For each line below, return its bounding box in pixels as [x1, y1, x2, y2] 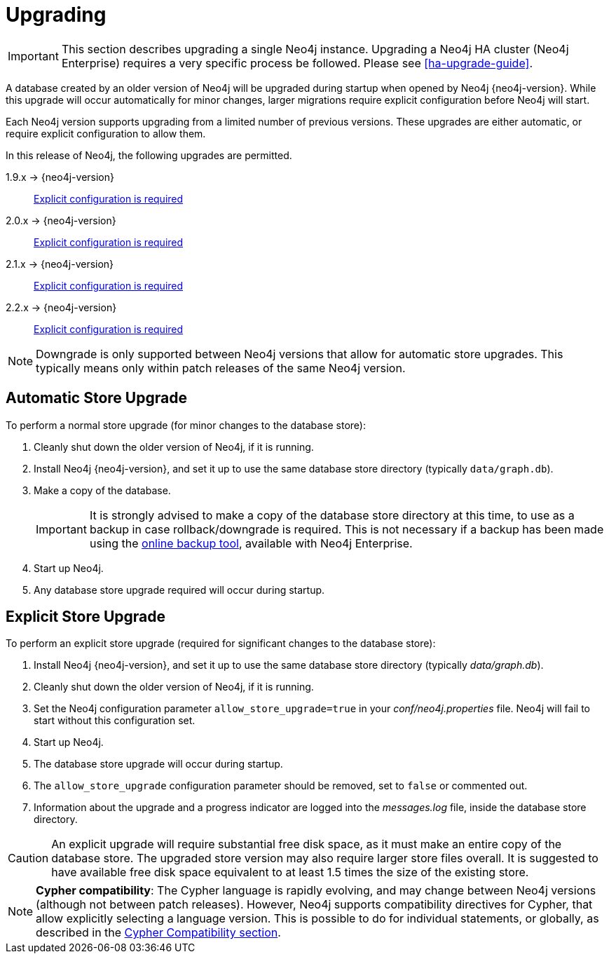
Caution [8, 851, 49, 866]
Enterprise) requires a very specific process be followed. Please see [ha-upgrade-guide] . [61, 55, 533, 70]
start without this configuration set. [34, 714, 196, 727]
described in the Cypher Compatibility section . [36, 925, 281, 940]
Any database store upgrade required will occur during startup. [34, 583, 325, 596]
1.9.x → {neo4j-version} [6, 170, 114, 183]
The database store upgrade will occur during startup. [34, 758, 283, 770]
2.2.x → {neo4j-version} [6, 301, 117, 313]
